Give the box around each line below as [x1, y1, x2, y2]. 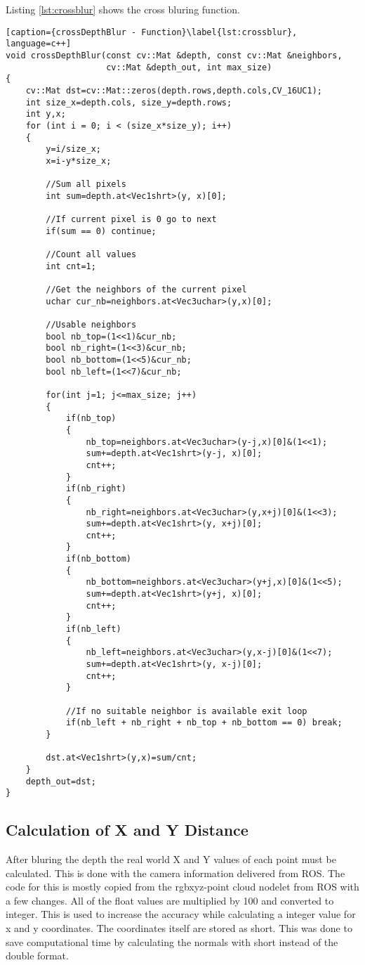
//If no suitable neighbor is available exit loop [65, 706, 307, 716]
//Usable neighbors [46, 320, 137, 330]
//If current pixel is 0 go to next [46, 214, 217, 225]
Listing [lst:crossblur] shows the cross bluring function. [6, 2, 240, 16]
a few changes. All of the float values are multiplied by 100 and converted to [6, 893, 334, 907]
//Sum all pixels [46, 179, 126, 190]
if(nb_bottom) [65, 554, 131, 564]
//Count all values [46, 250, 137, 260]
